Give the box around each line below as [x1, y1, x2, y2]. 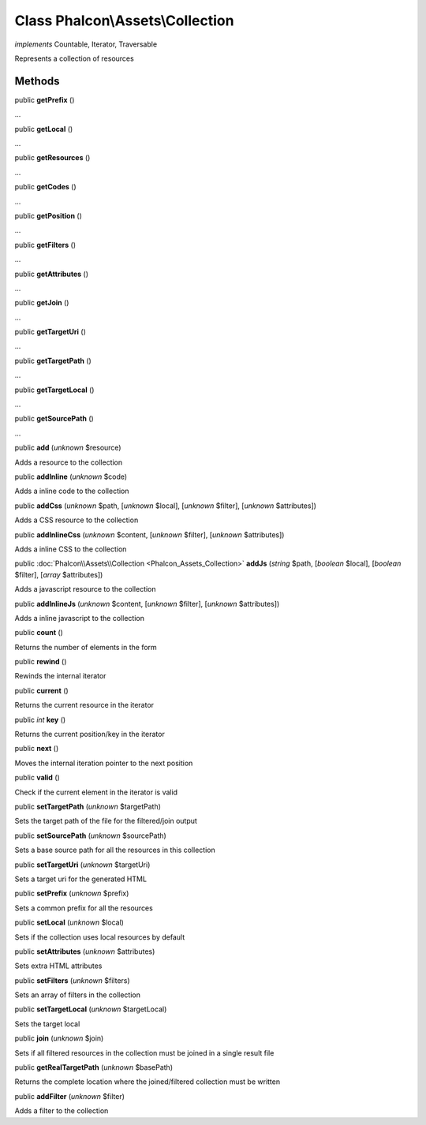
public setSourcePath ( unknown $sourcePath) [14, 831, 167, 840]
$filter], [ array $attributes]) [14, 570, 103, 579]
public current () [14, 686, 69, 695]
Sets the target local [14, 1018, 80, 1029]
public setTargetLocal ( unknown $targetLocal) [14, 1004, 167, 1014]
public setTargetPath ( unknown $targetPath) [14, 802, 162, 811]
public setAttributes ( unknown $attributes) [14, 947, 155, 956]
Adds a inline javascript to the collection [14, 613, 145, 622]
